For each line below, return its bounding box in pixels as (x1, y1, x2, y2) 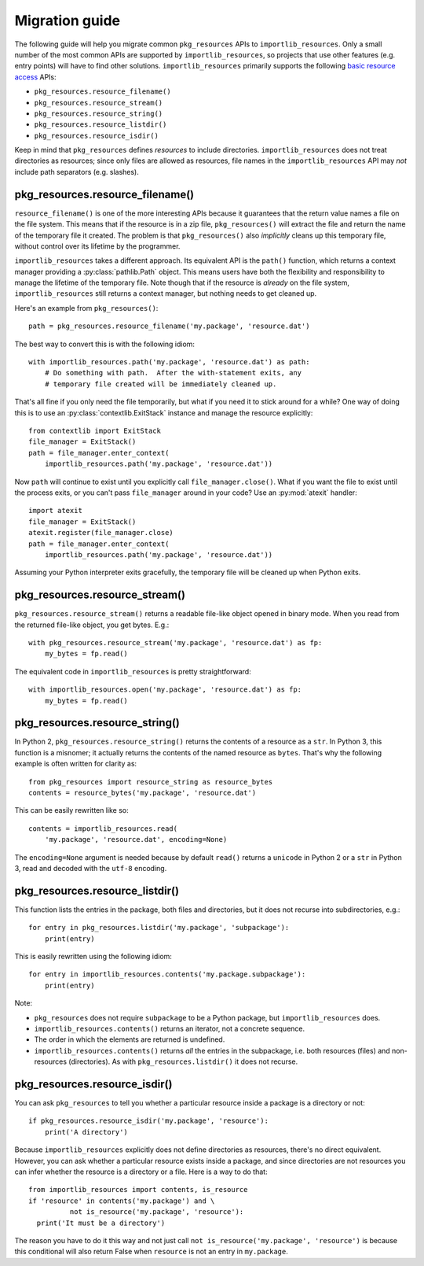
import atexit (28, 506, 82, 515)
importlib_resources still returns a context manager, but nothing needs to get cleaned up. (14, 289, 317, 298)
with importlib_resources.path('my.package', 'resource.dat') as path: (28, 358, 310, 367)
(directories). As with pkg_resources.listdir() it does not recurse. (68, 1057, 298, 1066)
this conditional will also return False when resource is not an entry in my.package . (14, 1247, 288, 1257)
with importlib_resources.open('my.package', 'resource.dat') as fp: (28, 685, 302, 694)
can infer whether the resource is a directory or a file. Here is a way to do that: (14, 1167, 268, 1176)
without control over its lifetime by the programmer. (14, 241, 181, 251)
